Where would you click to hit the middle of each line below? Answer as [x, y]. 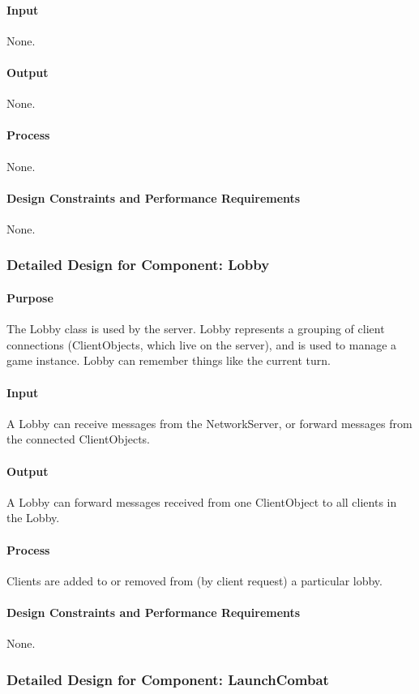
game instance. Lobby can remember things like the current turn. [169, 360]
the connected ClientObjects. [79, 439]
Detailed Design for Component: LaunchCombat [168, 679]
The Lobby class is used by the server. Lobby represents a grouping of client [196, 329]
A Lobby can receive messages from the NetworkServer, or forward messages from [209, 423]
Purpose [30, 298]
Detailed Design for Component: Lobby [138, 265]
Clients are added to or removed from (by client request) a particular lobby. [195, 580]
